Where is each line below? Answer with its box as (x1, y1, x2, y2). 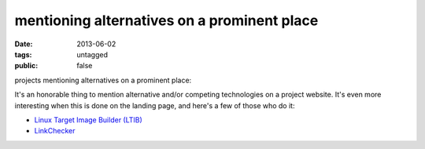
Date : (14, 39, 33, 49)
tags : (14, 49, 32, 59)
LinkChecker (34, 126, 76, 136)
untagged (76, 49, 108, 59)
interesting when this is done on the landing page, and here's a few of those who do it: (14, 100, 295, 110)
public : (14, 61, 39, 71)
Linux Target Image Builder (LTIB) (34, 114, 143, 125)
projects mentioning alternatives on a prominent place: (14, 75, 192, 85)
